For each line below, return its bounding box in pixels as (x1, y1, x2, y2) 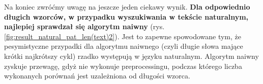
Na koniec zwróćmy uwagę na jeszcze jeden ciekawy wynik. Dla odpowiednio (4, 2, 250, 12)
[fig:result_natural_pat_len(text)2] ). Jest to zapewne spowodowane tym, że (4, 31, 242, 41)
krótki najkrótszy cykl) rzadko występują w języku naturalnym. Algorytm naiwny (4, 50, 259, 61)
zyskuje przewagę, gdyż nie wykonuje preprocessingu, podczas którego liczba (4, 60, 242, 71)
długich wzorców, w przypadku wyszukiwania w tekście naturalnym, (4, 11, 249, 22)
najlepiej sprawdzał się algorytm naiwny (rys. (4, 21, 165, 32)
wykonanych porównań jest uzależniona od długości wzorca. (4, 70, 190, 81)
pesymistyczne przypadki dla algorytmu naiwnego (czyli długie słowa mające (4, 41, 243, 51)
